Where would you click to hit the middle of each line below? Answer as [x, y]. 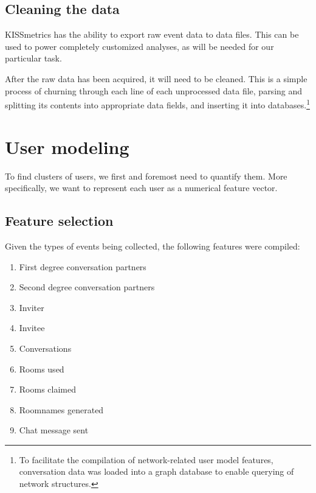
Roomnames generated [61, 409]
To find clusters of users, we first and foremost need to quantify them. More [146, 176]
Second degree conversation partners [87, 287]
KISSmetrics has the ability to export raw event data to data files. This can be [152, 34]
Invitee [32, 328]
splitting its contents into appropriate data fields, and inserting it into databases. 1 [157, 104]
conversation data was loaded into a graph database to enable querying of [156, 471]
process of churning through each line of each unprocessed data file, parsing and [154, 90]
